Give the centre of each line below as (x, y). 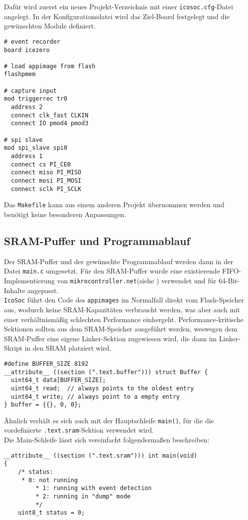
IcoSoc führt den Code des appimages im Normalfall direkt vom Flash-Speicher (124, 300)
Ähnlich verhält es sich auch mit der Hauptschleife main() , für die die (109, 420)
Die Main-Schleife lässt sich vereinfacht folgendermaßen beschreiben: (107, 440)
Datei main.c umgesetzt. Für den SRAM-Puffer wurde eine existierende (112, 271)
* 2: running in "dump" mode (83, 497)
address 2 (27, 107)
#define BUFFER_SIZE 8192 (46, 364)
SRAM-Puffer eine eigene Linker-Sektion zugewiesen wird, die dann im (110, 338)
